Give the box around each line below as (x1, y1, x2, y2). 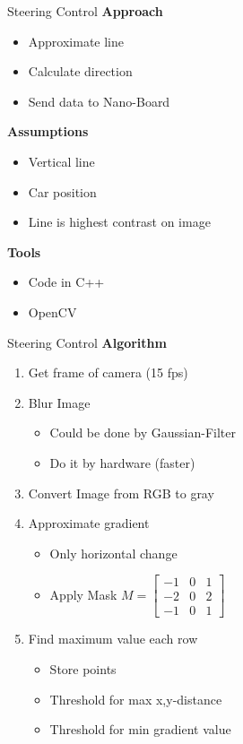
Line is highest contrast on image (28, 212, 211, 231)
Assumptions (7, 122, 89, 141)
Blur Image (28, 393, 91, 411)
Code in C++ (28, 273, 105, 291)
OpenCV (28, 302, 77, 321)
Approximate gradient (28, 514, 150, 532)
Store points (49, 659, 117, 678)
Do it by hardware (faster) (49, 453, 195, 471)
